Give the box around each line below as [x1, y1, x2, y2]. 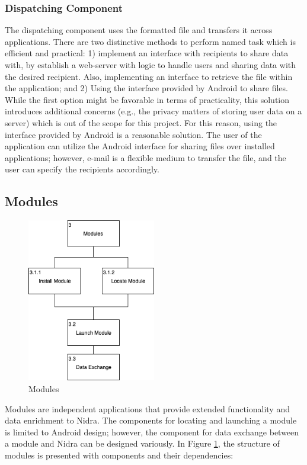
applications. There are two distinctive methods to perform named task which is [5, 35, 296, 47]
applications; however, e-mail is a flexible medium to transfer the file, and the [5, 151, 286, 163]
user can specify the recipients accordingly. [5, 163, 159, 175]
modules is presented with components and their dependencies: [5, 448, 234, 461]
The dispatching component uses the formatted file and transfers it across [5, 24, 273, 36]
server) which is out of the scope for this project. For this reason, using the [5, 116, 277, 129]
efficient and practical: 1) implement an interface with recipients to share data [5, 47, 289, 59]
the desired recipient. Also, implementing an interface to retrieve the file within [5, 70, 293, 82]
